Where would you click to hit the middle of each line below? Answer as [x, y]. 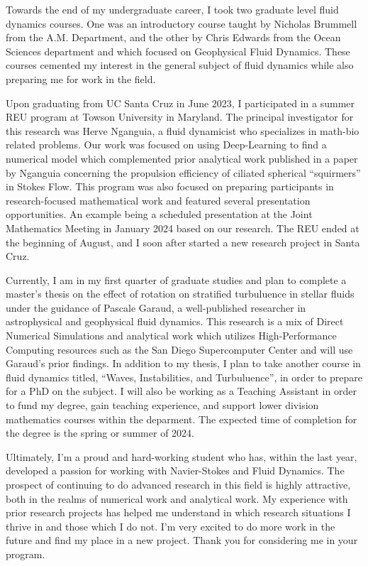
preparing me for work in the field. [81, 78]
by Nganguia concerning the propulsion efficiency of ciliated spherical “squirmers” [183, 172]
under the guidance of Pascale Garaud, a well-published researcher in [156, 307]
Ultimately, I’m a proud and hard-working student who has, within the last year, [182, 456]
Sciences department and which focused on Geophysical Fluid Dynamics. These [178, 51]
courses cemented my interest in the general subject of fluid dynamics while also [180, 65]
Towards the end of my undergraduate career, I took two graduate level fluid [172, 9]
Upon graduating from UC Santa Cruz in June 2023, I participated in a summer [180, 103]
